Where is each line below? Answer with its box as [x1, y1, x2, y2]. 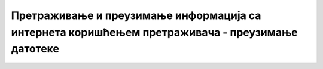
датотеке [11, 42, 60, 56]
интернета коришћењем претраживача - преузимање [11, 26, 298, 39]
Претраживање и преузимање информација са [11, 9, 261, 22]
